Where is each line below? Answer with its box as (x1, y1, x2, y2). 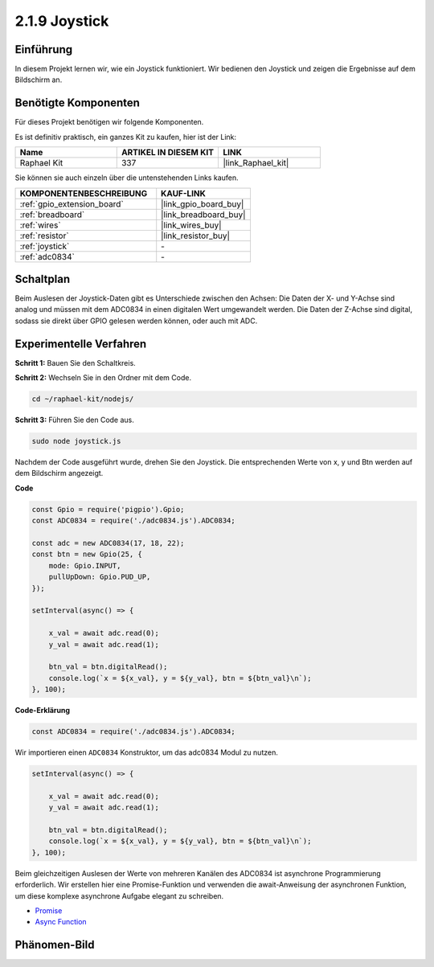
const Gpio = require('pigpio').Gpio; (31, 505, 185, 514)
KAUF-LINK (161, 187, 207, 199)
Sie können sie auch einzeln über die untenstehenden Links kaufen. (14, 173, 239, 182)
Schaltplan (14, 272, 71, 285)
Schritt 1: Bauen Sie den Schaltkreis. (14, 358, 136, 367)
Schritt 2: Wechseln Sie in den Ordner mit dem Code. (14, 373, 192, 383)
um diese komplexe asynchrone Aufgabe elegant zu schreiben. (14, 891, 224, 900)
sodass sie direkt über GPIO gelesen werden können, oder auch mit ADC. (14, 316, 258, 326)
